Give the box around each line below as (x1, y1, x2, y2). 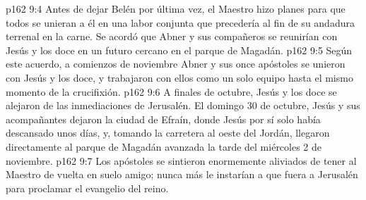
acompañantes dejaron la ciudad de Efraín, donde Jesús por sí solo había (6, 111, 321, 126)
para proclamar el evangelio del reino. (6, 180, 169, 195)
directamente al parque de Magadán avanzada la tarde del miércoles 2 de (6, 139, 322, 154)
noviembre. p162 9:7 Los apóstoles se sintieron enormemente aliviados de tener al (6, 153, 357, 168)
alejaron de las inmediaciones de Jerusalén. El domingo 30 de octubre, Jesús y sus (6, 98, 360, 113)
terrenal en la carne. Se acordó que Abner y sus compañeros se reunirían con (6, 29, 338, 44)
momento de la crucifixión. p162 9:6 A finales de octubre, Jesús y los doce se (6, 84, 337, 99)
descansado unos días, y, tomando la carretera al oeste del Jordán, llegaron (6, 125, 330, 140)
